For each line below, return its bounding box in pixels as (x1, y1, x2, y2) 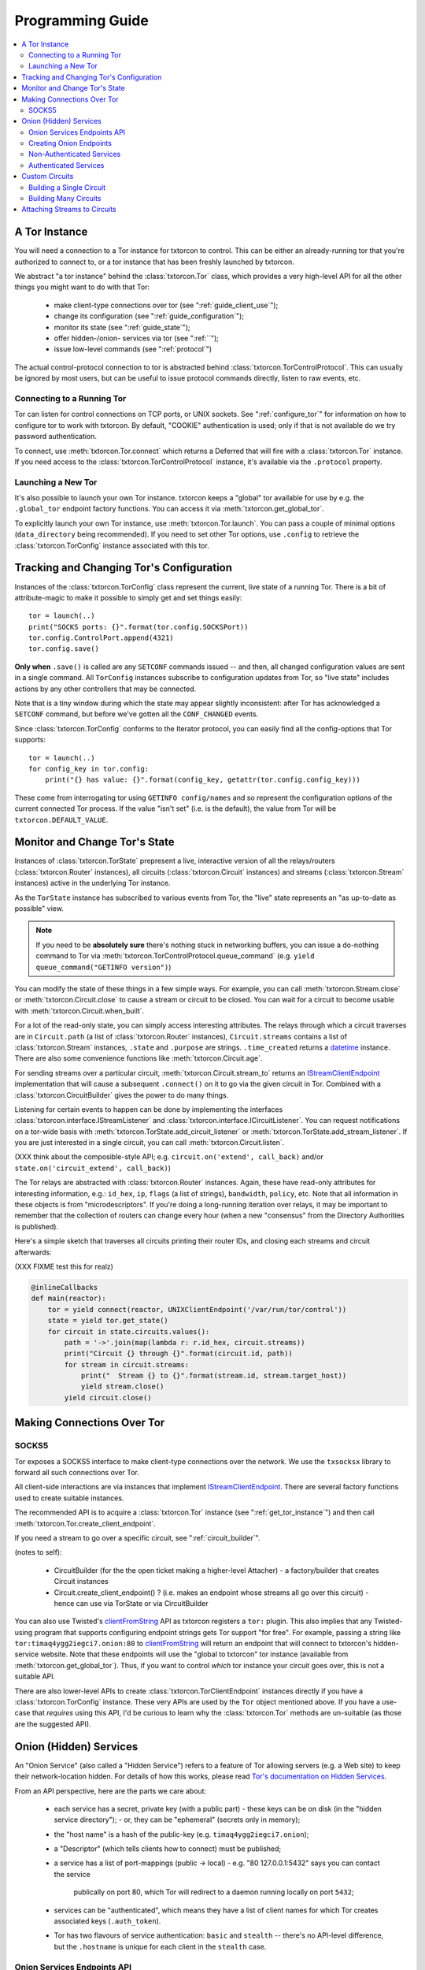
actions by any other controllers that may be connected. (14, 684, 197, 693)
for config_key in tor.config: (28, 764, 150, 773)
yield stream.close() (80, 1382, 164, 1391)
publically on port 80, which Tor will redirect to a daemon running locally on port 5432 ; (73, 1887, 354, 1897)
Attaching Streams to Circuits (21, 205, 117, 214)
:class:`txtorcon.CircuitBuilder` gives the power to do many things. (14, 1090, 229, 1099)
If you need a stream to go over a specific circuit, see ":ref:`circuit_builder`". (14, 1533, 261, 1542)
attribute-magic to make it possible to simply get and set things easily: (14, 593, 242, 602)
